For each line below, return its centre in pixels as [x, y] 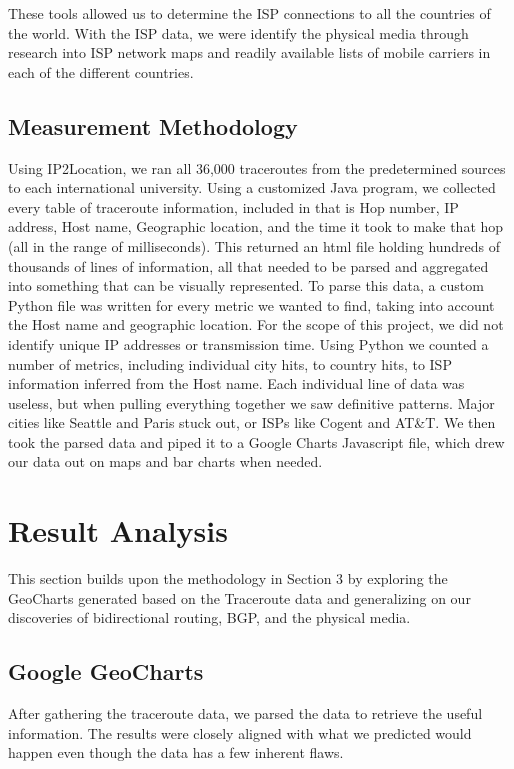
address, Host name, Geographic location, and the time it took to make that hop [256, 226]
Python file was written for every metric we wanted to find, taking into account [251, 304]
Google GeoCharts [106, 671]
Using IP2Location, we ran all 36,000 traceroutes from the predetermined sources [257, 167]
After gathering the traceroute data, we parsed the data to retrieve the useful [245, 713]
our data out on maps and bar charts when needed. [165, 461]
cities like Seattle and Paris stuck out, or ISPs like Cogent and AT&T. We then [252, 422]
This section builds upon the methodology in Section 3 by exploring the [228, 578]
